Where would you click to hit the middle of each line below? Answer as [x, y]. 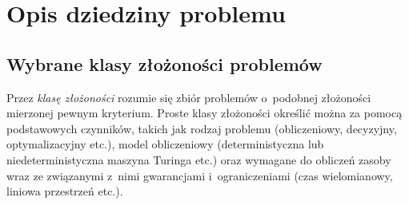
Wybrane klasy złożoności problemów [164, 63]
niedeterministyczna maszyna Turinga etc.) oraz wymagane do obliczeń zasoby [199, 159]
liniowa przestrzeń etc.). [65, 191]
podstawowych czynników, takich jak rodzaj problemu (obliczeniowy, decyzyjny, [202, 128]
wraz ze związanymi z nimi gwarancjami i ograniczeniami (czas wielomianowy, [200, 175]
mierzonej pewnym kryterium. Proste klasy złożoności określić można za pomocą [204, 113]
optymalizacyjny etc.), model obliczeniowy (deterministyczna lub [165, 144]
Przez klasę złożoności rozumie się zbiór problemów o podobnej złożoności [189, 97]
